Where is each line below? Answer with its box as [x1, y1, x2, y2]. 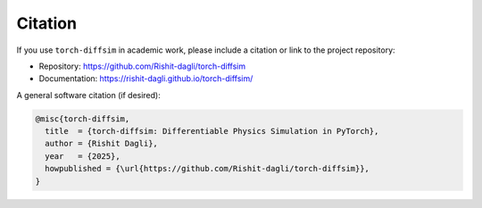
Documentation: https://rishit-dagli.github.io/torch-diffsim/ [38, 73, 253, 84]
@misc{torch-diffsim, [35, 113, 130, 124]
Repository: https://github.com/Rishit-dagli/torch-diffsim [38, 61, 245, 71]
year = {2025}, [45, 151, 120, 161]
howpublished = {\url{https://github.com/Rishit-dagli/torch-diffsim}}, [45, 163, 370, 174]
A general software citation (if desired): [16, 89, 161, 100]
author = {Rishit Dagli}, [45, 138, 158, 149]
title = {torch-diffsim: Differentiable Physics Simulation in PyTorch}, [45, 126, 379, 137]
